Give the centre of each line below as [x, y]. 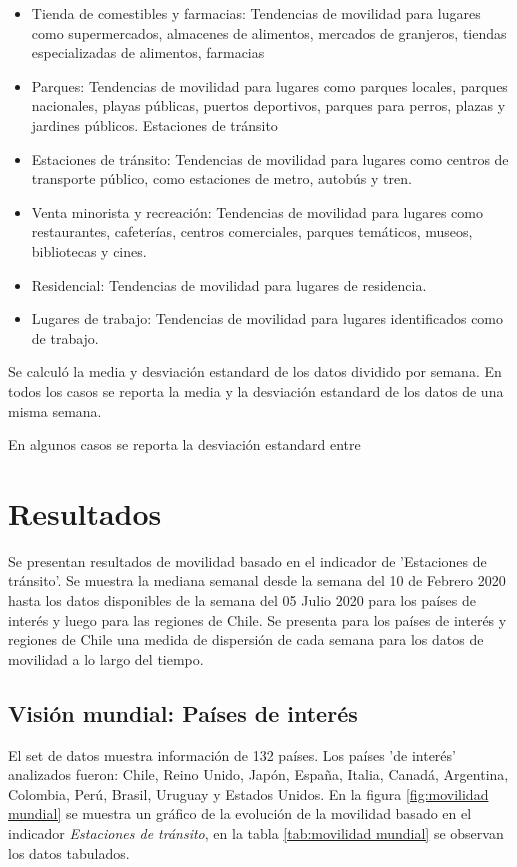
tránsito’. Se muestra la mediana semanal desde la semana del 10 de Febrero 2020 [257, 580]
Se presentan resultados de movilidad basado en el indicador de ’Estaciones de [247, 560]
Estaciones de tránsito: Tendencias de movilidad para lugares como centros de [270, 158]
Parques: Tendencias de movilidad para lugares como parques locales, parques [269, 85]
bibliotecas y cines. [89, 250]
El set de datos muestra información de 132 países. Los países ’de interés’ [232, 754]
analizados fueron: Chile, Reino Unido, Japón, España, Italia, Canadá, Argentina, [258, 774]
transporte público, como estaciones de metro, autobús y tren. [221, 178]
